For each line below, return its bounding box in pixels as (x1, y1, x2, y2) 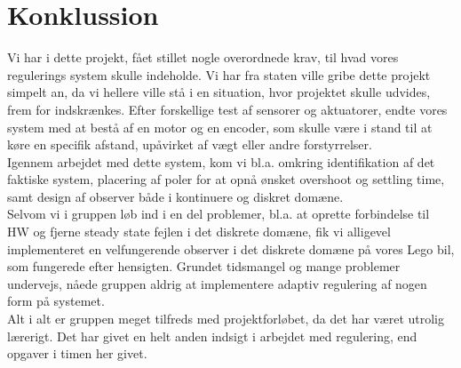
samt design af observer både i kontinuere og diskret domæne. (7, 187, 344, 205)
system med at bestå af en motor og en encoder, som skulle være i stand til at (7, 117, 433, 136)
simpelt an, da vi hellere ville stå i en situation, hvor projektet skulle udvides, (7, 83, 431, 101)
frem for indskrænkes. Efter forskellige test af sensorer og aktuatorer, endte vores (7, 100, 448, 118)
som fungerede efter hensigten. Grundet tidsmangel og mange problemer (7, 257, 401, 276)
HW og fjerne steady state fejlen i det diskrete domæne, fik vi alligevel (7, 222, 391, 241)
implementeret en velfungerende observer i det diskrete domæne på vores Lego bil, (7, 239, 455, 258)
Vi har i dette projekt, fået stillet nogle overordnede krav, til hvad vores (7, 48, 399, 67)
